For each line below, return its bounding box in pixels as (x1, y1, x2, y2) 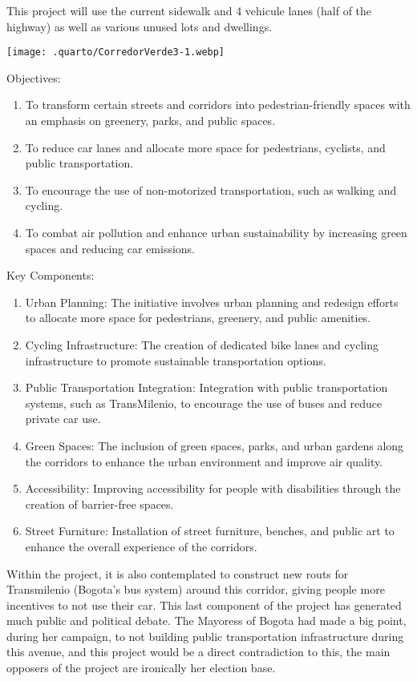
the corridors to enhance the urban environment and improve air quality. (25, 453, 383, 469)
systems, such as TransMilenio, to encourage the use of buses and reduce (25, 394, 383, 411)
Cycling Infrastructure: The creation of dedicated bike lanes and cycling (25, 336, 379, 353)
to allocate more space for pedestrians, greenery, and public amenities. (25, 309, 371, 326)
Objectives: (6, 69, 61, 86)
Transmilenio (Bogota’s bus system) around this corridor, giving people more (6, 581, 385, 598)
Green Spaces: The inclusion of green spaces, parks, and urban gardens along (25, 437, 404, 453)
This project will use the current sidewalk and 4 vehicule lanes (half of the (6, 2, 372, 18)
